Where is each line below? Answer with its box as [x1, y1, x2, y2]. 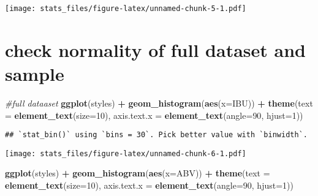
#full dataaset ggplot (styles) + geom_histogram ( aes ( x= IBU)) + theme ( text [5, 96, 313, 109]
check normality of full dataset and [5, 37, 306, 62]
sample [5, 61, 64, 86]
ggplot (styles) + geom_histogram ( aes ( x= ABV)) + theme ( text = [5, 167, 270, 179]
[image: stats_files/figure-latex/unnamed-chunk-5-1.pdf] [5, 4, 246, 13]
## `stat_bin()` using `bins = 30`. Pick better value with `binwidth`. [5, 130, 308, 140]
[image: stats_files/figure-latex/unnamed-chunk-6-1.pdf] [5, 149, 246, 158]
